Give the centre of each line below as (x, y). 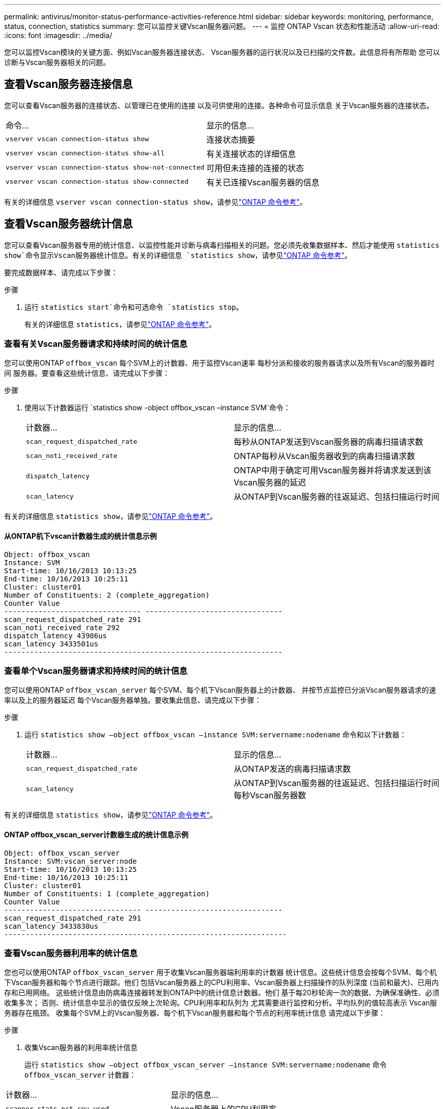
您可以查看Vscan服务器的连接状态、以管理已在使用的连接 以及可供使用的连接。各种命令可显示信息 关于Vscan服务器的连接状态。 (219, 105)
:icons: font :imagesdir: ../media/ (58, 35)
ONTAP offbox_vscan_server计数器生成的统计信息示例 (96, 835)
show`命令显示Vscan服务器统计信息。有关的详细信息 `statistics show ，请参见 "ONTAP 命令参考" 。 (178, 255)
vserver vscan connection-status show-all (85, 153)
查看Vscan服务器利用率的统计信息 (71, 953)
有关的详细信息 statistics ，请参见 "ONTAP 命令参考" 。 (120, 324)
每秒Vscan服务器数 (270, 795)
